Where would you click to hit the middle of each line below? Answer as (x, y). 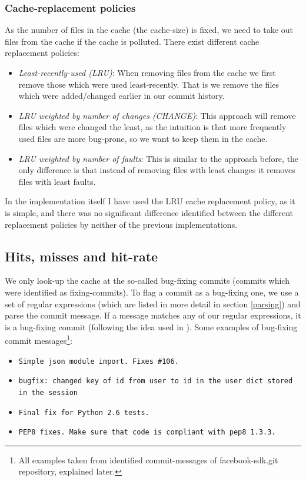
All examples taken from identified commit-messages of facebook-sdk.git (148, 460)
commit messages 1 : (39, 339)
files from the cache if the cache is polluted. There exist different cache (132, 41)
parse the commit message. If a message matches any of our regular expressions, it (153, 315)
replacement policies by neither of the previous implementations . (121, 224)
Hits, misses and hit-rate (82, 256)
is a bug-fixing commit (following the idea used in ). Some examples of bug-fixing (151, 326)
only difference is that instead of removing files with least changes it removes (157, 170)
